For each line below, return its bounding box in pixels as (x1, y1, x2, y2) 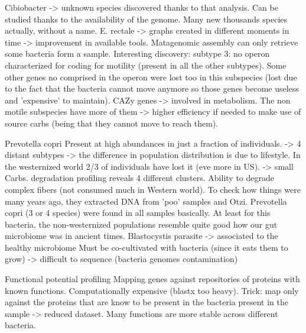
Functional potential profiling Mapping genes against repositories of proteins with (5, 273, 300, 285)
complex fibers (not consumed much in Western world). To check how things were (5, 183, 301, 195)
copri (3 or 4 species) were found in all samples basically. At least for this (5, 206, 271, 219)
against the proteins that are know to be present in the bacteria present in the (5, 296, 288, 308)
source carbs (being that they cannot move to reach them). (5, 117, 219, 129)
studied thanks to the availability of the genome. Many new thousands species (5, 12, 288, 25)
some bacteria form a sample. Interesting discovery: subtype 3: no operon (5, 47, 270, 60)
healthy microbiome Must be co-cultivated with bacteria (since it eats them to (5, 241, 288, 253)
